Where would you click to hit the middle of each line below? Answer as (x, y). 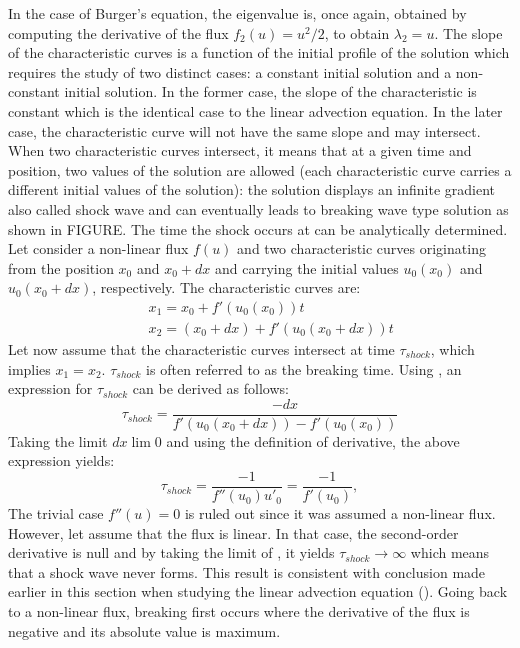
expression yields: (61, 460)
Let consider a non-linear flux (98, 248)
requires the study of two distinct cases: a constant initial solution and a (230, 71)
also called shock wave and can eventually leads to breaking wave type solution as (258, 208)
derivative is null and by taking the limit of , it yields (171, 552)
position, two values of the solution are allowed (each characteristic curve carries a (260, 169)
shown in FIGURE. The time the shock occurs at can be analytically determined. (258, 228)
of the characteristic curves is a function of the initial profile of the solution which (259, 52)
